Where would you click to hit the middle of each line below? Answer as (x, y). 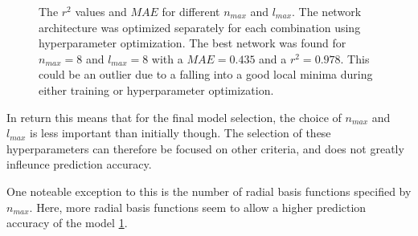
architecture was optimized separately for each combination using (200, 27)
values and (101, 11)
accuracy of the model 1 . (67, 223)
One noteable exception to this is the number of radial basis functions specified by (209, 191)
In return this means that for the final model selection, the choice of (174, 117)
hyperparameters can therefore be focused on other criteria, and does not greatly (205, 148)
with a (167, 58)
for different (191, 11)
